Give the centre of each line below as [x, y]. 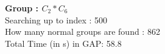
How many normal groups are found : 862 [82, 31]
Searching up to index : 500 [56, 19]
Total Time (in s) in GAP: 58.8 [63, 43]
